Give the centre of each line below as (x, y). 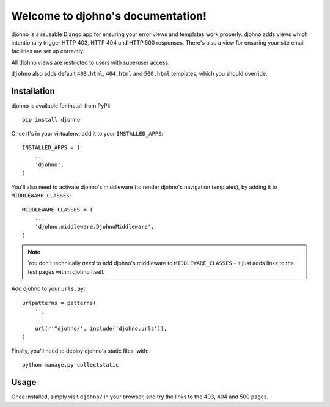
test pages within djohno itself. (66, 271)
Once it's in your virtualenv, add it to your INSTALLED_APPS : (87, 133)
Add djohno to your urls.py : (48, 289)
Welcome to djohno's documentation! (109, 16)
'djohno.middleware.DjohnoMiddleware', (94, 227)
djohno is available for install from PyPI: (61, 106)
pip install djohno (51, 120)
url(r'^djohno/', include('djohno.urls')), (101, 328)
